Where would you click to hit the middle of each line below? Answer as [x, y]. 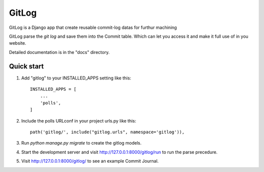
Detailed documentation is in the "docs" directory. [59, 52]
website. [18, 43]
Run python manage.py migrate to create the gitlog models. [81, 143]
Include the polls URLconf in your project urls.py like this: [79, 121]
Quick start [26, 66]
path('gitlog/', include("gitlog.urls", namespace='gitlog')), [107, 132]
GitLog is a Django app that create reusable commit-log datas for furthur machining [93, 27]
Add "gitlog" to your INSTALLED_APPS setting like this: [76, 78]
